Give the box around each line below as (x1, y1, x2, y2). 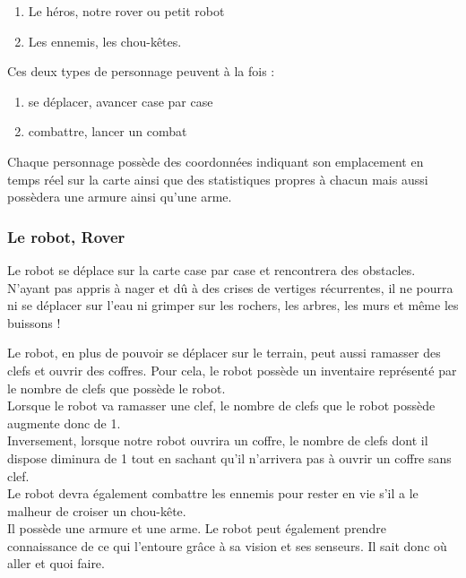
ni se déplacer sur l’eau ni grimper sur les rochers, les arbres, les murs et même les (7, 296, 459, 315)
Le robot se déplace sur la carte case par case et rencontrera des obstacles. (7, 260, 416, 279)
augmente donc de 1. (7, 413, 121, 432)
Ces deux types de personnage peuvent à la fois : (7, 62, 275, 81)
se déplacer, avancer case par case (28, 91, 213, 110)
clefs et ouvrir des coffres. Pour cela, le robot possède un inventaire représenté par (7, 360, 457, 379)
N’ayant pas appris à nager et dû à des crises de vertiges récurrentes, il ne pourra (7, 278, 453, 297)
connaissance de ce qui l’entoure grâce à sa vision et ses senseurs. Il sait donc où (7, 536, 447, 555)
